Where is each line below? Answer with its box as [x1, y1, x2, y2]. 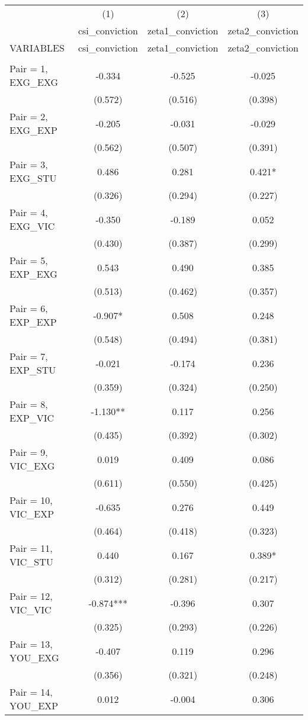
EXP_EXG [9, 267, 57, 281]
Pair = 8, [9, 397, 48, 411]
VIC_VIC [9, 603, 52, 616]
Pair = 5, [9, 253, 48, 267]
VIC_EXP [9, 507, 54, 520]
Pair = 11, [9, 541, 53, 555]
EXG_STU [9, 171, 57, 185]
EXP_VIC [9, 411, 54, 425]
